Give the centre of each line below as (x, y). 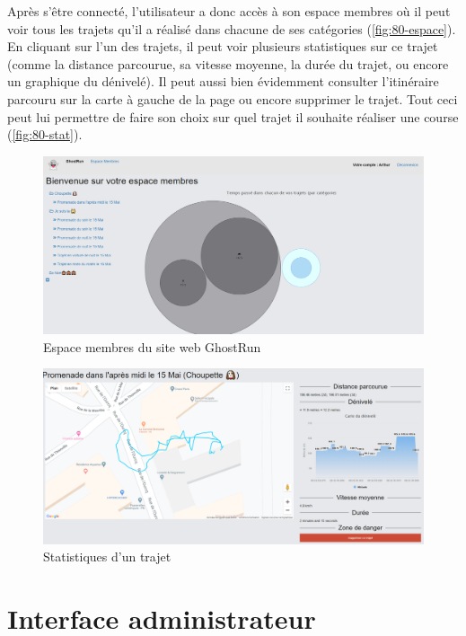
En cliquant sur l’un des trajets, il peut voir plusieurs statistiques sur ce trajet (223, 46)
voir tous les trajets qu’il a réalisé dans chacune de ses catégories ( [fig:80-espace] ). (232, 28)
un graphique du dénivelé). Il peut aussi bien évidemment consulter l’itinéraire (223, 81)
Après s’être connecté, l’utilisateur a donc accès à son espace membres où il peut (229, 11)
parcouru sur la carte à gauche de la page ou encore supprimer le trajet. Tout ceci (233, 98)
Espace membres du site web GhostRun (152, 346)
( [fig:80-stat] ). (45, 134)
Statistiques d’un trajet (107, 556)
